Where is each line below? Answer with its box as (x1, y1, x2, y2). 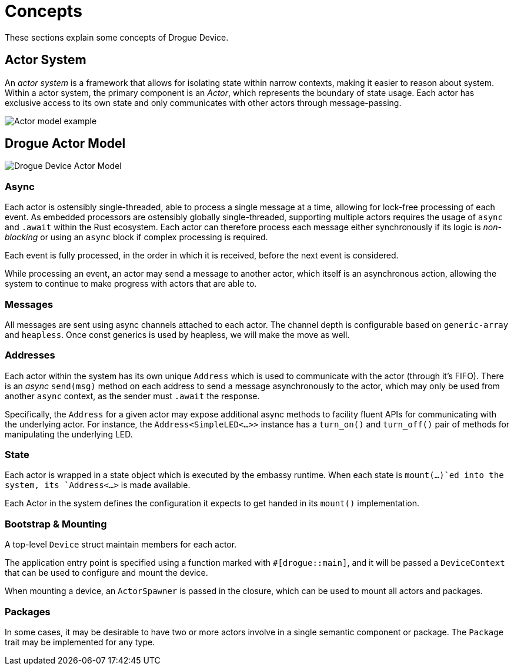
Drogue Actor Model (5, 136, 126, 151)
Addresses (5, 349, 55, 361)
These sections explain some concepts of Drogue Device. (5, 32, 229, 42)
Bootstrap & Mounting (5, 518, 107, 530)
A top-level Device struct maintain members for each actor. (5, 539, 237, 550)
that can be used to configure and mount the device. (5, 568, 208, 578)
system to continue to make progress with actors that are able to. (5, 278, 257, 289)
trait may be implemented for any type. (5, 636, 155, 647)
